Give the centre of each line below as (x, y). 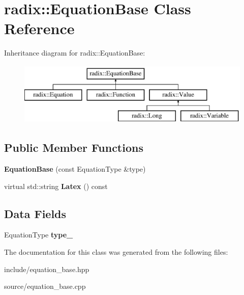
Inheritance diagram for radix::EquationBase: (75, 53)
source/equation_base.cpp (45, 286)
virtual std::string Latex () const (56, 186)
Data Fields (35, 213)
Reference (39, 28)
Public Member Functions (74, 147)
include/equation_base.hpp (47, 269)
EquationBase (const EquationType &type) (75, 169)
